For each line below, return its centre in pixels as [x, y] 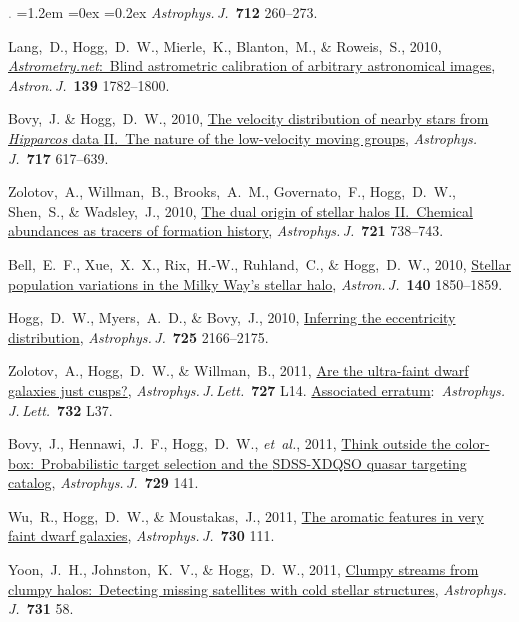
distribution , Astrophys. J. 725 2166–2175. [138, 336]
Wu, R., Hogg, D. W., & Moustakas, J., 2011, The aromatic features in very [246, 515]
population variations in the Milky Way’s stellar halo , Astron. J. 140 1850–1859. [255, 283]
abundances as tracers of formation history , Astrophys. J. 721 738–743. [226, 230]
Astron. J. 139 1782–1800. [89, 84]
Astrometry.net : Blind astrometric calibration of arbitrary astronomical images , [252, 65]
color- [472, 443]
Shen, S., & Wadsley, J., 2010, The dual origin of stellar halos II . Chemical [240, 210]
